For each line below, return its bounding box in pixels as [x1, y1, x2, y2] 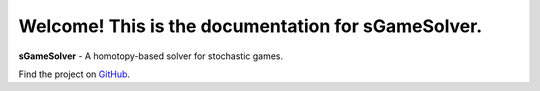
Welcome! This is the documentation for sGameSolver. [18, 15, 483, 37]
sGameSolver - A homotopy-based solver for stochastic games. [18, 50, 284, 62]
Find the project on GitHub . [18, 68, 130, 80]
